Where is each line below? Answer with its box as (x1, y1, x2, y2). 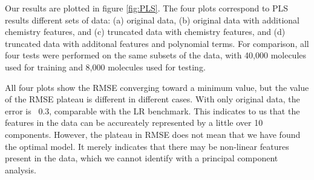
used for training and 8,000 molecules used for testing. (5, 60, 206, 73)
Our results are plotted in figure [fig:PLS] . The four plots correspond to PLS (5, 2, 289, 14)
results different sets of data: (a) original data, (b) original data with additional (5, 13, 300, 26)
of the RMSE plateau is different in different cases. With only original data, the (5, 93, 300, 105)
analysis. (5, 163, 36, 176)
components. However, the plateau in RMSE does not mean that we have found (5, 128, 301, 140)
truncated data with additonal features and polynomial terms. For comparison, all (5, 37, 309, 49)
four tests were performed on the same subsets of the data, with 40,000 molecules (5, 49, 307, 61)
